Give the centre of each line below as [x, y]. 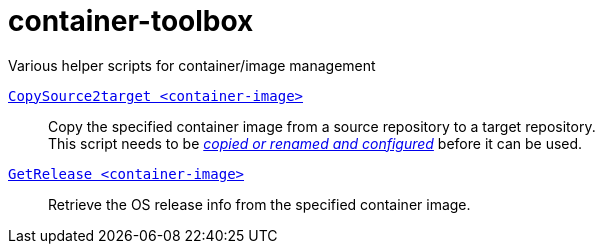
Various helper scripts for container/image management [192, 65]
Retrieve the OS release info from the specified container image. [259, 204]
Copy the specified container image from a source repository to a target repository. [322, 126]
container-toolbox [131, 21]
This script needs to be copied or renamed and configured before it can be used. [315, 143]
